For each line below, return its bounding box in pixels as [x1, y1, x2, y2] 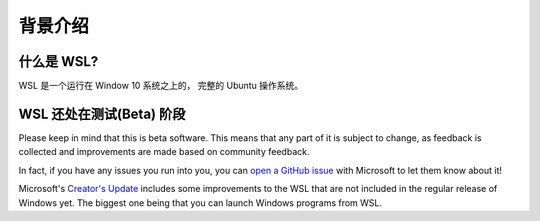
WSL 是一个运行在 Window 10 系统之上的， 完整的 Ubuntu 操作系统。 [18, 80, 304, 92]
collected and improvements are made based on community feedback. [18, 146, 310, 158]
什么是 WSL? [18, 53, 99, 70]
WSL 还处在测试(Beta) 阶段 [18, 105, 186, 122]
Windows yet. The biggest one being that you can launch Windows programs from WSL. [18, 196, 383, 209]
